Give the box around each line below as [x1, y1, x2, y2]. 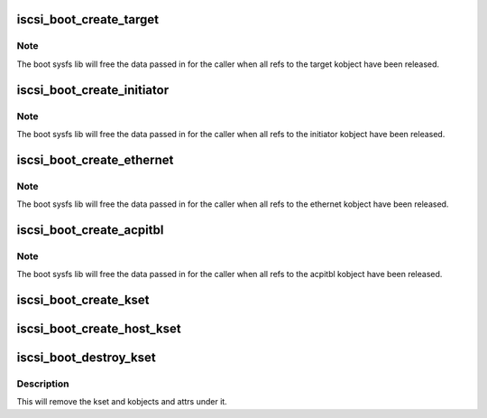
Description [16, 377, 69, 390]
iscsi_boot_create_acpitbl [16, 222, 164, 237]
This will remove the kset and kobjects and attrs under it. [16, 396, 227, 407]
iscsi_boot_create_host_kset [16, 321, 181, 337]
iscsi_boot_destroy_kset [16, 350, 157, 366]
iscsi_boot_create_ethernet [16, 152, 174, 167]
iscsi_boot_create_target [16, 12, 160, 27]
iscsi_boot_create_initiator [16, 82, 170, 98]
